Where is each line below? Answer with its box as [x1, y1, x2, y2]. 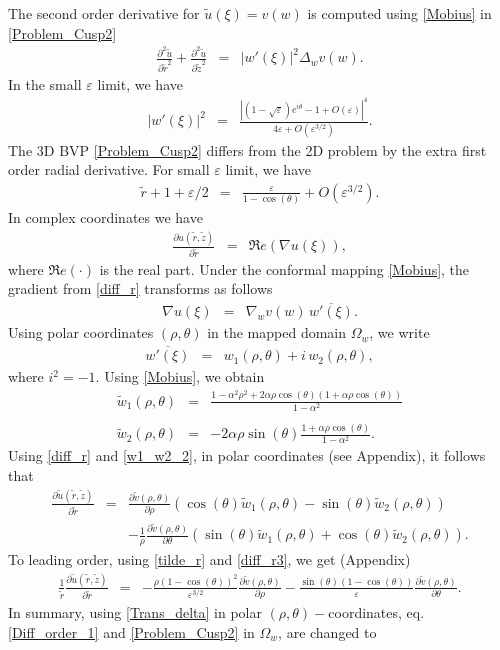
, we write [369, 322, 430, 343]
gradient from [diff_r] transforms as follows [8, 278, 273, 299]
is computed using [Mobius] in [307, 3, 492, 23]
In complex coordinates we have [8, 207, 203, 228]
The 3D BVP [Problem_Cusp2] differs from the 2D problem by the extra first [8, 139, 487, 160]
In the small [8, 73, 82, 94]
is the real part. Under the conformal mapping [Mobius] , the [99, 258, 470, 279]
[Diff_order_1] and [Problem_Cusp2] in [8, 621, 255, 642]
